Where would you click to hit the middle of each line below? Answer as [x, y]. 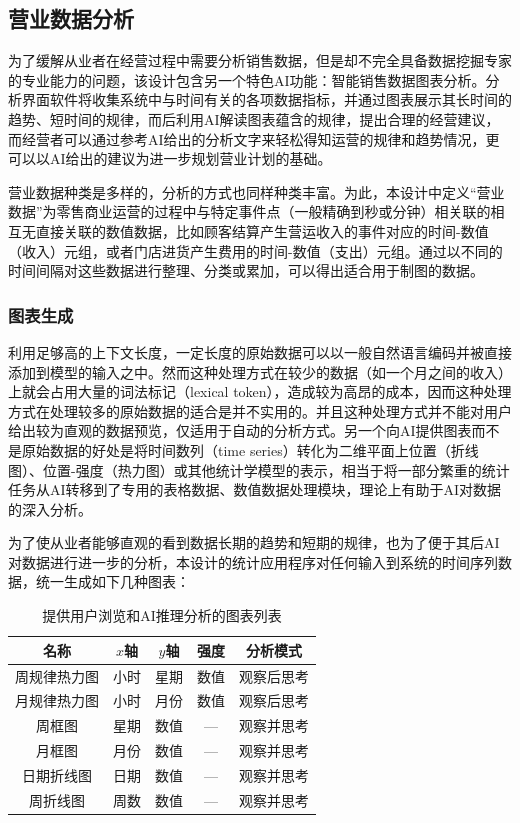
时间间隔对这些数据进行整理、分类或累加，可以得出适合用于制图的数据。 [246, 270]
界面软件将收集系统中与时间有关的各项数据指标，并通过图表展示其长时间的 [266, 99]
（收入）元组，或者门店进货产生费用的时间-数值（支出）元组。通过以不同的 [255, 250]
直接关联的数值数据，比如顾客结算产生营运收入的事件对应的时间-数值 [262, 230]
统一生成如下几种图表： [112, 581]
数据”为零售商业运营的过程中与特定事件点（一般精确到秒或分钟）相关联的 [249, 211]
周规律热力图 [57, 675]
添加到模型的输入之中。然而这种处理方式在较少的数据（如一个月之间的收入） [260, 371]
